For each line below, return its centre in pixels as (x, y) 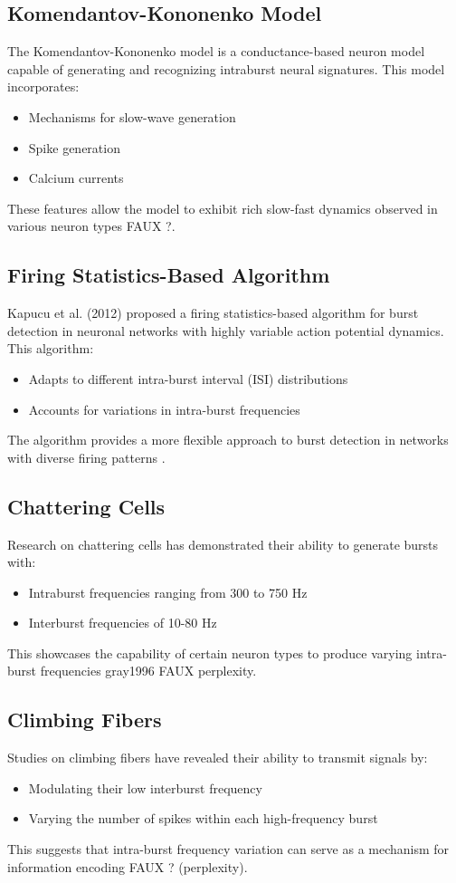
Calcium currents (76, 178)
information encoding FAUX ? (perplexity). (128, 866)
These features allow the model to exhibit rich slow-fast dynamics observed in (223, 208)
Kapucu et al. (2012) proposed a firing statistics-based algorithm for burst (213, 313)
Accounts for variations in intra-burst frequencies (164, 409)
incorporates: (43, 86)
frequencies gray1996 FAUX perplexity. (148, 671)
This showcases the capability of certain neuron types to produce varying (210, 653)
